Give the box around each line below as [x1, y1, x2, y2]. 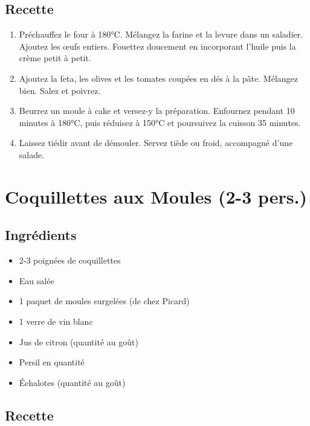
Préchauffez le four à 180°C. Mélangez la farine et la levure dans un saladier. [19, 28, 303, 41]
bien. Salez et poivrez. [19, 84, 101, 96]
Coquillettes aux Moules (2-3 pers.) [5, 184, 308, 208]
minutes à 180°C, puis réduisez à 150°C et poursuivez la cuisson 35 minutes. [19, 116, 301, 128]
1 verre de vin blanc [19, 315, 93, 327]
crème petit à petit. [19, 52, 91, 64]
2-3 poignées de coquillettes [19, 254, 121, 267]
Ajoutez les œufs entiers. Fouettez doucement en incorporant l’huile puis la [19, 39, 296, 52]
